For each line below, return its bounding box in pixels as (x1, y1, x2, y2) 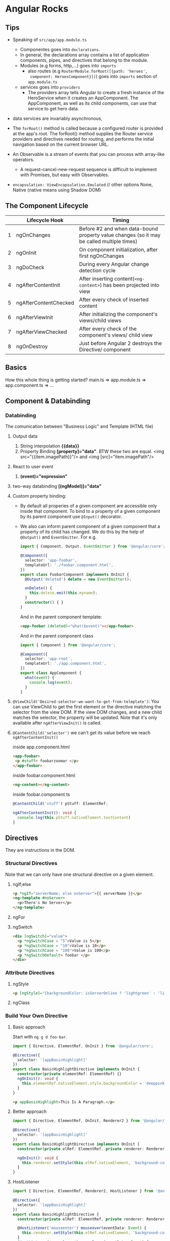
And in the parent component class (20, 632, 94, 638)
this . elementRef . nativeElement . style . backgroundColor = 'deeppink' (22, 1080, 167, 1086)
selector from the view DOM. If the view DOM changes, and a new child (12, 709, 162, 715)
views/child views (79, 317, 121, 324)
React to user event (12, 464, 54, 470)
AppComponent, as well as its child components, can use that (27, 100, 157, 106)
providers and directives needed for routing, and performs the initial (12, 136, 154, 142)
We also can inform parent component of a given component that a (20, 524, 160, 530)
